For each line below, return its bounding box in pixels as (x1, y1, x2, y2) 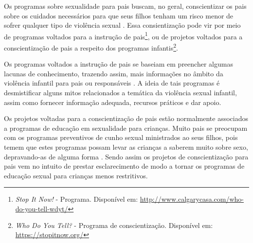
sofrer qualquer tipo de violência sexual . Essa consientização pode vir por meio (4, 20, 241, 30)
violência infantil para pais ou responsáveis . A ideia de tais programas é (4, 78, 220, 88)
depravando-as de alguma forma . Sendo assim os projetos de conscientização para (4, 151, 249, 161)
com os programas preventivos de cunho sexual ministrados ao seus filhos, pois (4, 132, 238, 142)
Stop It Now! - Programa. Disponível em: (15, 194, 138, 204)
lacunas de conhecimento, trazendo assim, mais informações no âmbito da (4, 68, 223, 78)
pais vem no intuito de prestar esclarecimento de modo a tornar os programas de (4, 161, 245, 171)
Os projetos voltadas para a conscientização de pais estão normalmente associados (4, 113, 249, 123)
